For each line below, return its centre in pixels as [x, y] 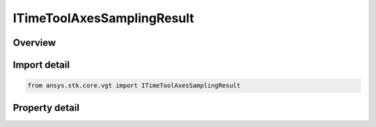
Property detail [46, 108]
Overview [34, 43]
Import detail [41, 65]
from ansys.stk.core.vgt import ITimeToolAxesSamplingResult [134, 86]
